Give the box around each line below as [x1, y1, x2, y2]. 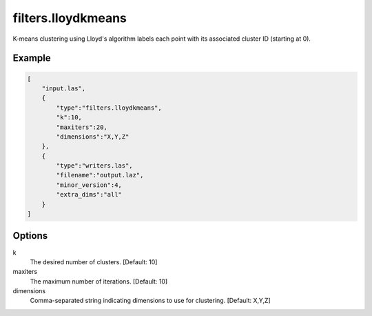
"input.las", [41, 84, 86, 92]
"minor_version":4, [56, 181, 122, 189]
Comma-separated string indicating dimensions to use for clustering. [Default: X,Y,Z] [30, 297, 271, 305]
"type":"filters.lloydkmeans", [56, 103, 162, 112]
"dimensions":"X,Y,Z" [56, 132, 130, 141]
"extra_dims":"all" [56, 190, 122, 199]
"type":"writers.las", [56, 162, 134, 170]
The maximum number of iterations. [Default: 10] [30, 277, 168, 286]
